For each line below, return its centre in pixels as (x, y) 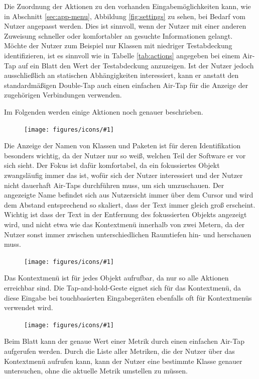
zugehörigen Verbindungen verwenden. (63, 95)
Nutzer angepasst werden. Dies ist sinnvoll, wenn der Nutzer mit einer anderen (125, 26)
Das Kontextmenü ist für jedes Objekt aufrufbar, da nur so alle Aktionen (116, 278)
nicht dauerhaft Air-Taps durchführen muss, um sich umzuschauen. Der (114, 185)
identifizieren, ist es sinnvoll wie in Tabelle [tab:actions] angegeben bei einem (122, 55)
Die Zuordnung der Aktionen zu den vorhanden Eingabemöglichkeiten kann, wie (127, 6)
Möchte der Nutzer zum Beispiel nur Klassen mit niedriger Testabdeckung (118, 45)
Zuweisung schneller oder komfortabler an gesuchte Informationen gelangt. (118, 35)
